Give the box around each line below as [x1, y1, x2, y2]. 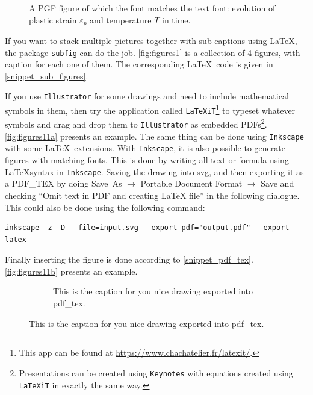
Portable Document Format [140, 177, 243, 190]
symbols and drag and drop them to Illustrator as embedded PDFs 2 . [5, 116, 267, 131]
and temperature [90, 13, 152, 26]
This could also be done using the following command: [5, 201, 205, 213]
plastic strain [29, 13, 77, 26]
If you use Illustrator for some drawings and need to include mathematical [5, 90, 289, 102]
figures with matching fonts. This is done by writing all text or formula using [5, 154, 289, 166]
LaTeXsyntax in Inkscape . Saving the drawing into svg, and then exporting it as [5, 165, 304, 178]
